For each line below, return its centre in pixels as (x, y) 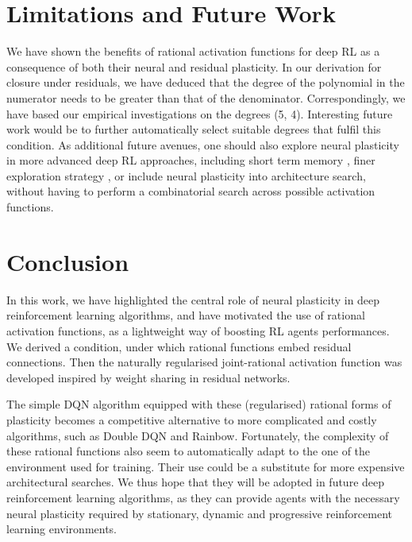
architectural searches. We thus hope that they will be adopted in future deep (196, 482)
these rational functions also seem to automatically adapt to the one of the (189, 451)
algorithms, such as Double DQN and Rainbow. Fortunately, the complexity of (198, 435)
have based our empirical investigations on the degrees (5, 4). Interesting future (200, 113)
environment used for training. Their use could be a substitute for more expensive (206, 466)
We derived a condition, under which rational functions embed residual (179, 346)
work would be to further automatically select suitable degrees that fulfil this (194, 129)
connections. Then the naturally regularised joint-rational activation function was (204, 362)
